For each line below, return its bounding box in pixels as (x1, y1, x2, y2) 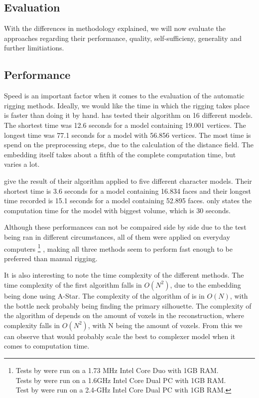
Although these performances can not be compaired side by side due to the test (4, 222, 247, 232)
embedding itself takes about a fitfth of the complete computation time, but (4, 149, 236, 159)
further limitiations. (4, 42, 64, 53)
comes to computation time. (4, 341, 90, 351)
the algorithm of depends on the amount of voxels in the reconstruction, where (4, 310, 244, 321)
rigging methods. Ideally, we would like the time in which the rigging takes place (4, 100, 250, 110)
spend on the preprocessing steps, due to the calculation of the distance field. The (4, 139, 254, 150)
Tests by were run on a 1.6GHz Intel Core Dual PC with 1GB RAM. (15, 375, 226, 385)
